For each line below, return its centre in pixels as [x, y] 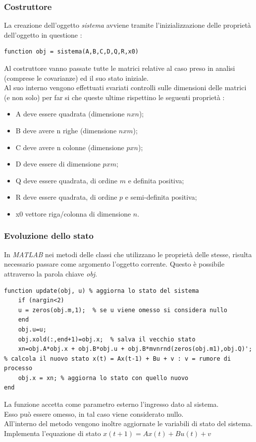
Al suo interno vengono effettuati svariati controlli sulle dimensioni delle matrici [125, 87]
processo [18, 368]
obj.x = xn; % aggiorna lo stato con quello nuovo [103, 378]
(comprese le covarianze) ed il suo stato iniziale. [76, 78]
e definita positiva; [156, 180]
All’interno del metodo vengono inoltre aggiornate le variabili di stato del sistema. [128, 423]
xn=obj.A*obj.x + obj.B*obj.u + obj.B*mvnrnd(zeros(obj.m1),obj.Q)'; [135, 349]
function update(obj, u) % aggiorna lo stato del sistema [102, 291]
